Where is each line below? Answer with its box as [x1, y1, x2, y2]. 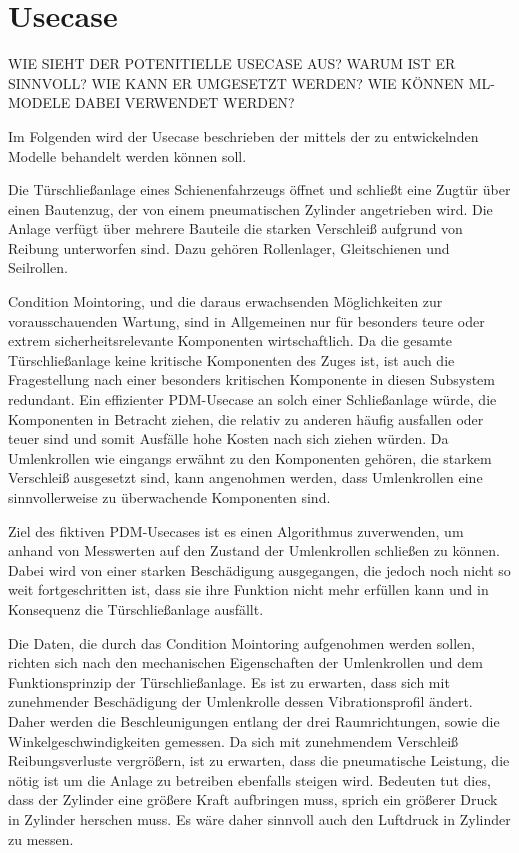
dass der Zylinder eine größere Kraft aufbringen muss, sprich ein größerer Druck [8, 789, 498, 810]
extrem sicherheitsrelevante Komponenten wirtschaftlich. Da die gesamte [8, 330, 452, 351]
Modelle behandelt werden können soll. [8, 145, 247, 166]
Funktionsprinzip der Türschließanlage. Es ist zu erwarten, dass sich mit [8, 671, 450, 692]
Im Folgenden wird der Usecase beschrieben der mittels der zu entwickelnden [8, 125, 479, 146]
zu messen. [8, 828, 74, 849]
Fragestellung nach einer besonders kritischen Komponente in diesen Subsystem [8, 369, 496, 390]
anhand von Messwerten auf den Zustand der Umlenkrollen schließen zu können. [8, 540, 500, 561]
